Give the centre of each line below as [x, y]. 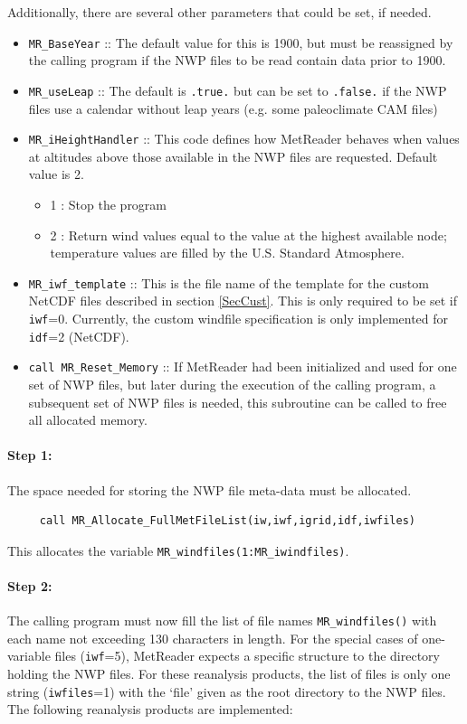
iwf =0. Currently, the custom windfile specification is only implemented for [238, 318]
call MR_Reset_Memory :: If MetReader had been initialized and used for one [243, 367]
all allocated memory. [88, 420]
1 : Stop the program [109, 204]
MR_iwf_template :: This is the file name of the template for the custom [229, 282]
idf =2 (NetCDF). [79, 336]
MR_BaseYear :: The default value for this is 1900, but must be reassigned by [241, 42]
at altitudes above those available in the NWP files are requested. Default [233, 156]
